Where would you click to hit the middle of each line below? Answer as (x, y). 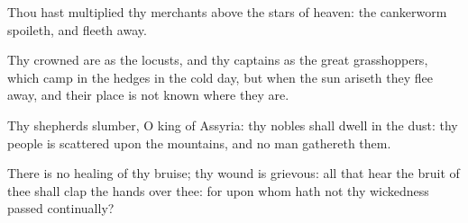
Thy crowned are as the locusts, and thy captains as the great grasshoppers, (218, 60)
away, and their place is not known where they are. (148, 95)
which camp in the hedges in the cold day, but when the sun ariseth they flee (220, 77)
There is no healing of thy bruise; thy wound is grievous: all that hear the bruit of (234, 173)
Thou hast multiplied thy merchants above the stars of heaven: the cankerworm (227, 12)
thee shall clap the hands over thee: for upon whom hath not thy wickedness (218, 190)
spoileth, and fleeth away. (77, 29)
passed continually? (61, 208)
